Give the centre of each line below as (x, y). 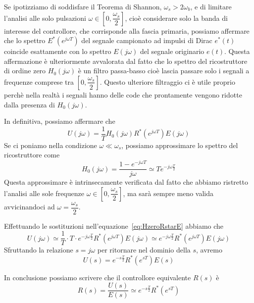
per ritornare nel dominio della (144, 250)
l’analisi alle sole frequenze (44, 193)
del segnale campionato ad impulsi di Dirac (147, 40)
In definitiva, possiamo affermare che (60, 121)
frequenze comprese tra (39, 81)
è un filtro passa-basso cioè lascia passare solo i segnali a (164, 71)
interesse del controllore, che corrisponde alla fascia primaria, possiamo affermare (127, 30)
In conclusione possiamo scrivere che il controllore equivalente (98, 277)
